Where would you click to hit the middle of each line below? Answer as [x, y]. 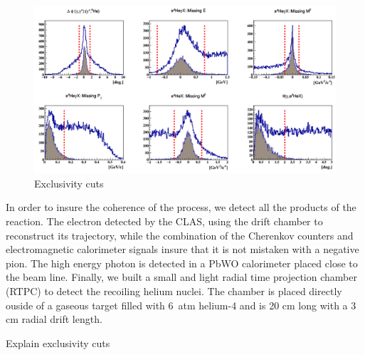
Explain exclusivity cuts [58, 343]
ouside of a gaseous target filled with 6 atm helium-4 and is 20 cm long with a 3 [181, 305]
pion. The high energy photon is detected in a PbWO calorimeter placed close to [182, 263]
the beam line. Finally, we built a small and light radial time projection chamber [181, 277]
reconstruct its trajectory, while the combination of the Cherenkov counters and [180, 235]
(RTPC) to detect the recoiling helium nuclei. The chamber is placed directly [174, 290]
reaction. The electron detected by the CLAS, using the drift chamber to [164, 221]
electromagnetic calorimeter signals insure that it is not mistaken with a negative [182, 249]
